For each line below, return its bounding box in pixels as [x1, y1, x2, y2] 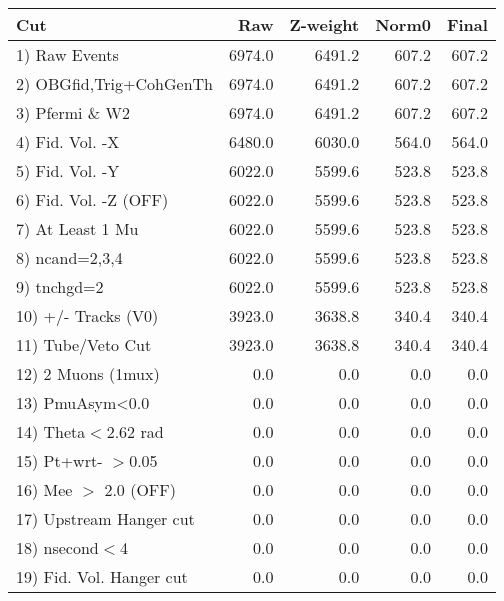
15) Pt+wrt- [16, 449, 103, 472]
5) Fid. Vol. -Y [16, 159, 120, 182]
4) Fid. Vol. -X [16, 130, 120, 153]
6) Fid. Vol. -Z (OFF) [16, 188, 169, 211]
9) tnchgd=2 [16, 275, 104, 298]
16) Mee [16, 478, 73, 501]
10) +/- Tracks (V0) [16, 304, 159, 327]
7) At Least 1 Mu [16, 217, 139, 240]
